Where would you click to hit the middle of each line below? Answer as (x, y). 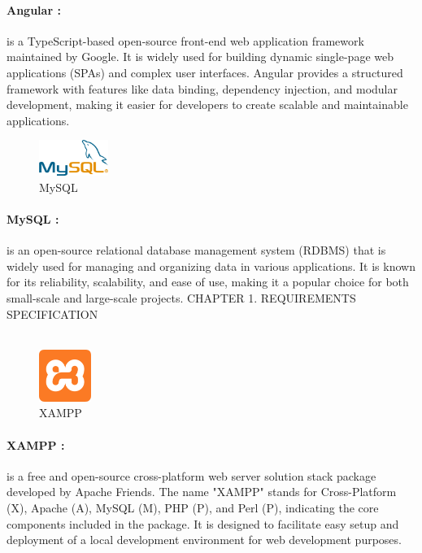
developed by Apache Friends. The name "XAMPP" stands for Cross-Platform (202, 492)
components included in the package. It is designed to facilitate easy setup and (203, 523)
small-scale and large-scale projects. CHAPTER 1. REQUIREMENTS (181, 297)
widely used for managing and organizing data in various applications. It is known (211, 266)
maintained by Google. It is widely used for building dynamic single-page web (200, 57)
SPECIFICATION (52, 314)
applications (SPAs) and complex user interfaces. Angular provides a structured (205, 72)
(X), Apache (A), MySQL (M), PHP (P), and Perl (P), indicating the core (193, 507)
